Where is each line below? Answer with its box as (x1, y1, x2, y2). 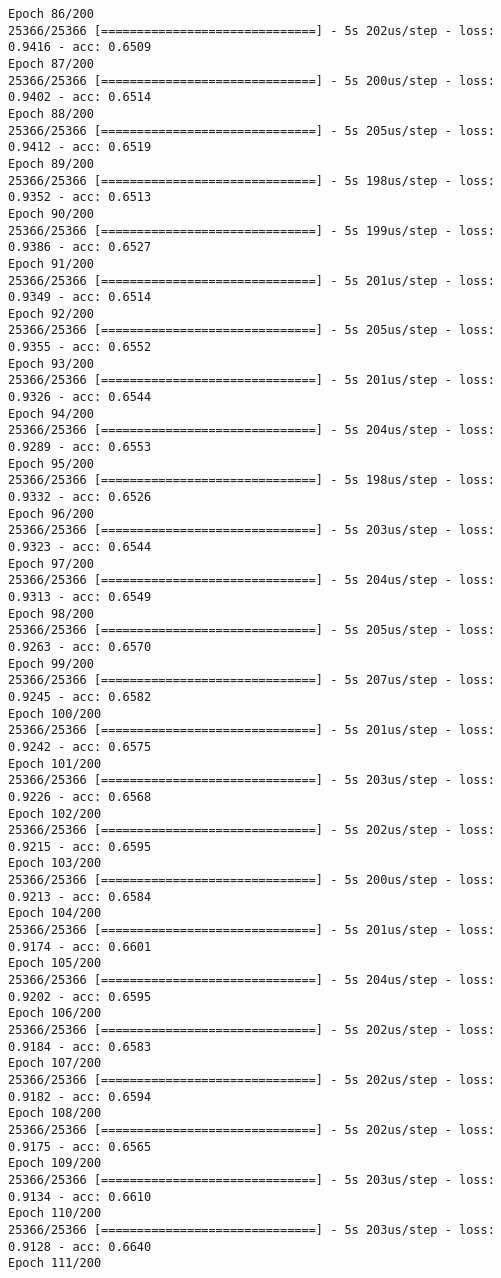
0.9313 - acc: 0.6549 (8, 589, 152, 604)
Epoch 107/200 (8, 1056, 102, 1071)
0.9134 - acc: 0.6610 (8, 1189, 152, 1204)
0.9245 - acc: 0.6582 (8, 689, 152, 704)
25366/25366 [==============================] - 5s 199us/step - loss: (8, 223, 495, 238)
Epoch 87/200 (8, 56, 94, 71)
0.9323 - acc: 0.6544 (8, 540, 152, 554)
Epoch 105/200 (8, 956, 102, 971)
